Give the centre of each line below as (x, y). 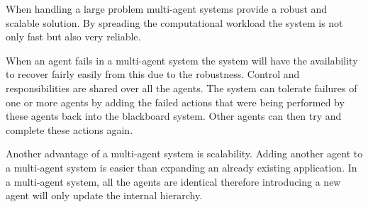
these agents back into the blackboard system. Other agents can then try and (174, 116)
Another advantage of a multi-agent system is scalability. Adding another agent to (184, 153)
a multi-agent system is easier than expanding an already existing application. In (182, 167)
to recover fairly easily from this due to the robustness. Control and (153, 74)
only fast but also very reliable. (73, 37)
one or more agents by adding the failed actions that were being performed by (175, 102)
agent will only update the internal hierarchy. (104, 195)
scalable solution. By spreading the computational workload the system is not (174, 22)
